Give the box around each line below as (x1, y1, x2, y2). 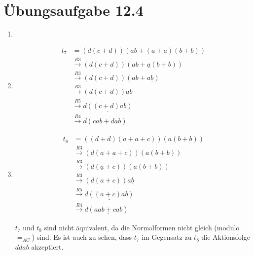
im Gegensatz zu (142, 232, 192, 242)
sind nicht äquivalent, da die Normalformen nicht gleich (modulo (44, 222, 240, 232)
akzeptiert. (31, 241, 64, 252)
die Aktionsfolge (201, 232, 250, 242)
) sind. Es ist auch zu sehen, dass (32, 232, 132, 242)
